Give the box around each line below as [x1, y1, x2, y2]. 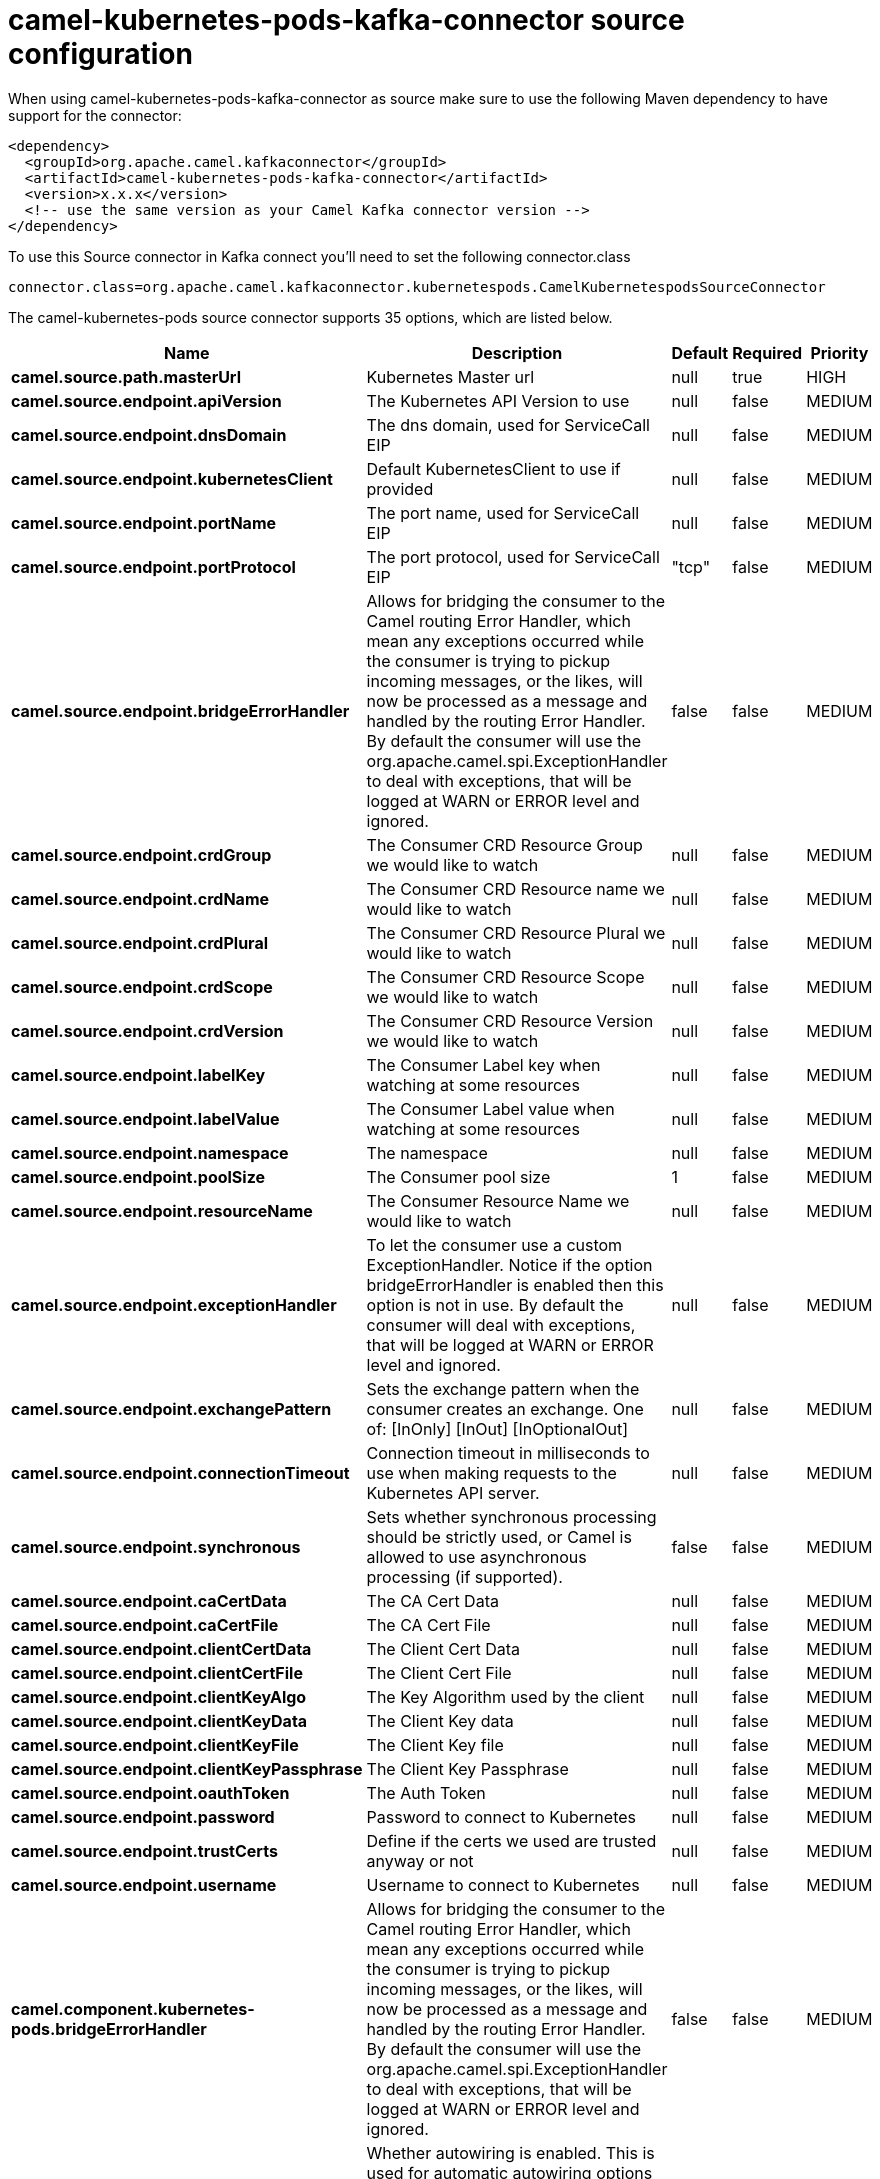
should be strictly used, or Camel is [366, 1526, 632, 1547]
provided [366, 478, 434, 499]
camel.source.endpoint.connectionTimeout [11, 1462, 350, 1483]
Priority [810, 342, 869, 363]
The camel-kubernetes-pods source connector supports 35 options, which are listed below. [8, 308, 613, 326]
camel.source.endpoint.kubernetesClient [11, 468, 333, 489]
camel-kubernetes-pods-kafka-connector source [8, 3, 685, 37]
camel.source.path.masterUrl [11, 366, 241, 387]
